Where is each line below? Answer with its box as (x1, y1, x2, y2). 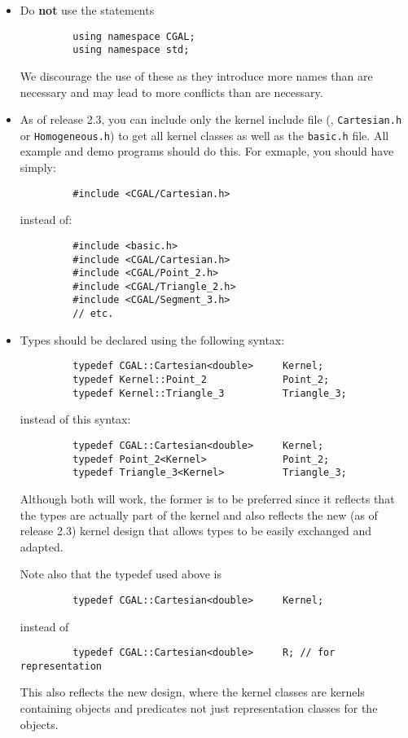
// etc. (72, 308, 114, 320)
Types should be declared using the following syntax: (20, 331, 285, 348)
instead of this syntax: (20, 411, 131, 428)
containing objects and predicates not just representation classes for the (20, 700, 378, 717)
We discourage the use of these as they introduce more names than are (20, 67, 373, 84)
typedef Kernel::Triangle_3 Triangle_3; (72, 387, 347, 399)
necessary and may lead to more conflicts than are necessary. (20, 83, 323, 100)
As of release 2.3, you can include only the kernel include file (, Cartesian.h (20, 111, 402, 128)
